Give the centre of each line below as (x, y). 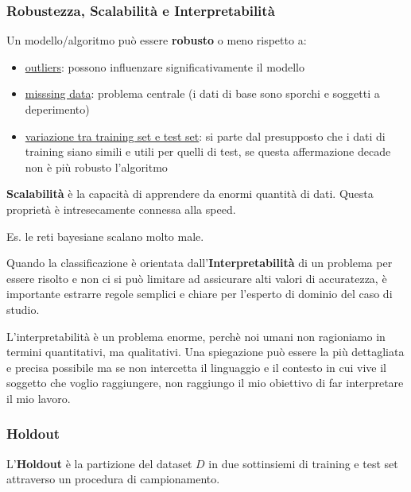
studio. (23, 309)
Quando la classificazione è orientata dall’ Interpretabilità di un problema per (200, 263)
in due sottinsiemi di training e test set (303, 463)
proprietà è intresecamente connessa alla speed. (121, 209)
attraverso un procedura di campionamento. (113, 479)
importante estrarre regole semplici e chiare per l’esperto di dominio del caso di (200, 294)
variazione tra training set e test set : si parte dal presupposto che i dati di (205, 136)
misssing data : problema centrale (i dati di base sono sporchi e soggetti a (202, 93)
